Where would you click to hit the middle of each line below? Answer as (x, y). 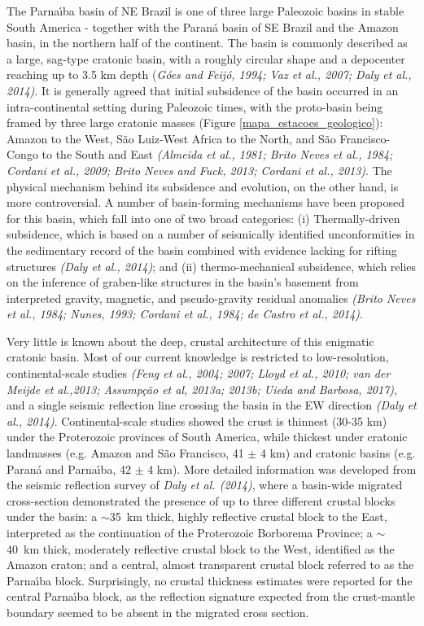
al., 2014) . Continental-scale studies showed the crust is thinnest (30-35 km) (197, 420)
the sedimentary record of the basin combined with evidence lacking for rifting (202, 250)
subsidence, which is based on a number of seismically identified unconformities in (211, 234)
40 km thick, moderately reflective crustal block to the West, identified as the (201, 548)
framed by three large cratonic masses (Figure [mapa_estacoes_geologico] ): (195, 123)
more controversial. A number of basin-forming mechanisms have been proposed (206, 202)
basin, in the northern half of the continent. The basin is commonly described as (207, 43)
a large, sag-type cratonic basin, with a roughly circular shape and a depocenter (206, 58)
